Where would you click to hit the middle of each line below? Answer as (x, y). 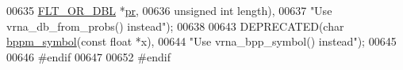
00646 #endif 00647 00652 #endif (88, 56)
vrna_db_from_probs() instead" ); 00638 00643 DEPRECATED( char (175, 26)
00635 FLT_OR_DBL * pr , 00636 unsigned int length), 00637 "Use (169, 10)
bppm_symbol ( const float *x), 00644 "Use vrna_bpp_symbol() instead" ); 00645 (201, 41)
